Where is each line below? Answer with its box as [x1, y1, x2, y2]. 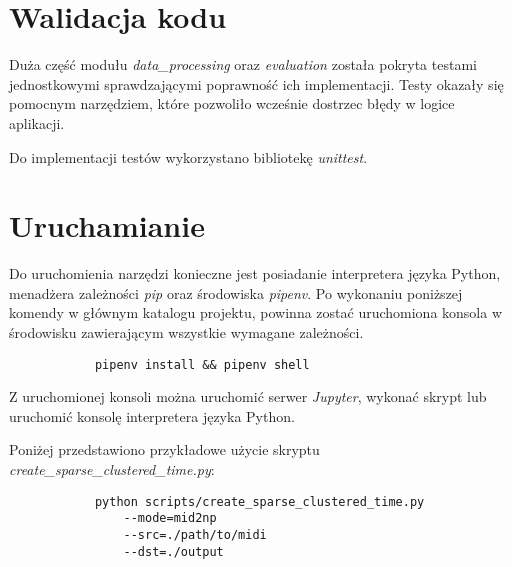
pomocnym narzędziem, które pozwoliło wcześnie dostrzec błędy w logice [9, 93, 455, 114]
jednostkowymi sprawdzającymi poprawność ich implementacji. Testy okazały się [9, 73, 504, 94]
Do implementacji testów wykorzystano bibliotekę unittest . [9, 146, 368, 167]
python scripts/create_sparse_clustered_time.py [94, 494, 425, 509]
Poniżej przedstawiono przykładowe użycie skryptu [9, 439, 320, 460]
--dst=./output [123, 544, 224, 559]
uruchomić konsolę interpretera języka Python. [9, 405, 295, 426]
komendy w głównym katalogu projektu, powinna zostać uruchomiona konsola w [9, 302, 503, 323]
